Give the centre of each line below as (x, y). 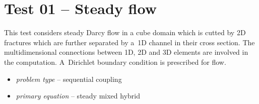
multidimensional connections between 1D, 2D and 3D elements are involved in (126, 52)
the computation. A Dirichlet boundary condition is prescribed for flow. (115, 62)
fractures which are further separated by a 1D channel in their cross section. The (129, 42)
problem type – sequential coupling (69, 79)
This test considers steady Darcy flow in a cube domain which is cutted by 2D (125, 32)
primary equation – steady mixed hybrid (78, 96)
